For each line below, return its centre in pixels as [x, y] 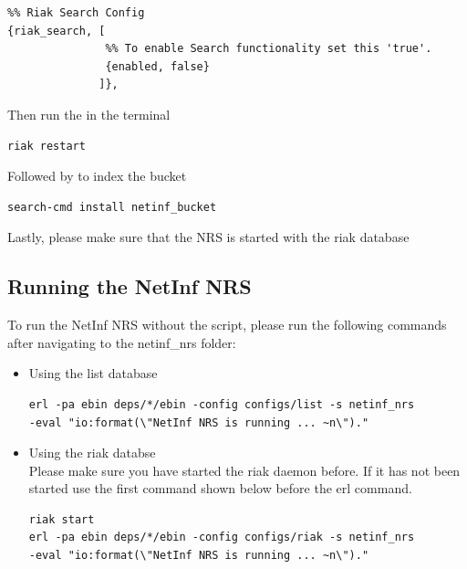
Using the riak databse [92, 453]
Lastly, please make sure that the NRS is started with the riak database [208, 237]
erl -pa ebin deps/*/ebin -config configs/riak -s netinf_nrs [222, 537]
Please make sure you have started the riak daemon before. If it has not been [244, 470]
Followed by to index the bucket [97, 176]
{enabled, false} [157, 66]
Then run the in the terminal [89, 114]
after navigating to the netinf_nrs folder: [122, 342]
